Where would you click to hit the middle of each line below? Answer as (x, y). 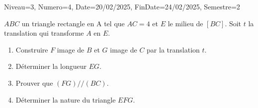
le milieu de (185, 23)
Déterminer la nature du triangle (66, 99)
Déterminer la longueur (51, 66)
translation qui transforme (44, 33)
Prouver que (34, 82)
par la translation (173, 49)
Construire (32, 49)
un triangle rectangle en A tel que (73, 23)
